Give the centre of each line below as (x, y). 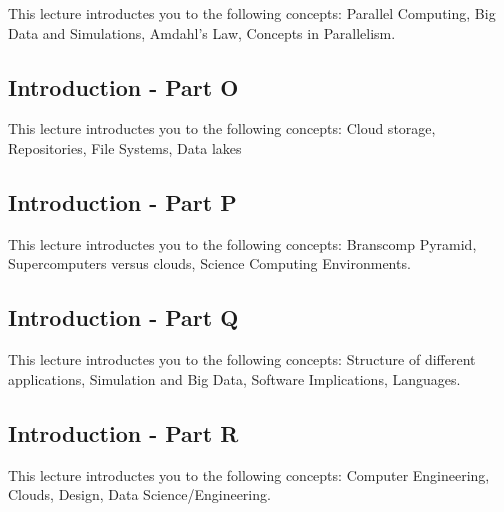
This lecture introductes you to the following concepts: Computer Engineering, (249, 474)
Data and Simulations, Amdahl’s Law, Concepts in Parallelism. (202, 32)
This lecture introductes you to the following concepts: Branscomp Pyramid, (242, 243)
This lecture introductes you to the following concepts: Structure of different (242, 359)
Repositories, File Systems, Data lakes (125, 147)
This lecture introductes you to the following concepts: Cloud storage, (222, 128)
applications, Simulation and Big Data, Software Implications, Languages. (234, 378)
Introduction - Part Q (123, 317)
